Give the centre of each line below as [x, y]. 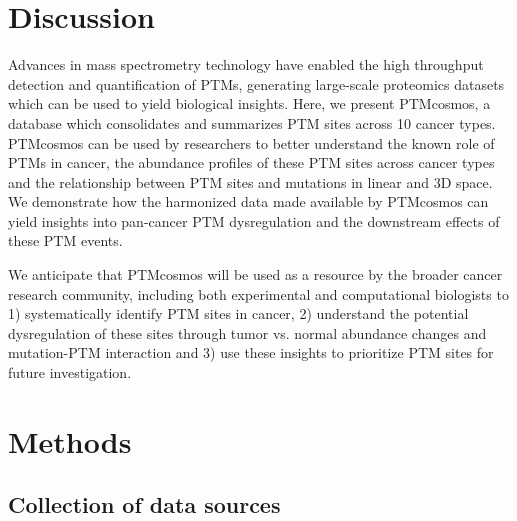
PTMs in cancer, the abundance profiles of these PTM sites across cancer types [251, 162]
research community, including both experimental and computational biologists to [258, 293]
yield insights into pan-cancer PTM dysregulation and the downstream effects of [254, 220]
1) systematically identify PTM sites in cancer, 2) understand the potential [238, 313]
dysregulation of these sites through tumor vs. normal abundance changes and [247, 332]
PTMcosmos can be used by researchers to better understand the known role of [251, 142]
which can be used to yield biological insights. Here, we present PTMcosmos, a [249, 103]
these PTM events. [65, 240]
